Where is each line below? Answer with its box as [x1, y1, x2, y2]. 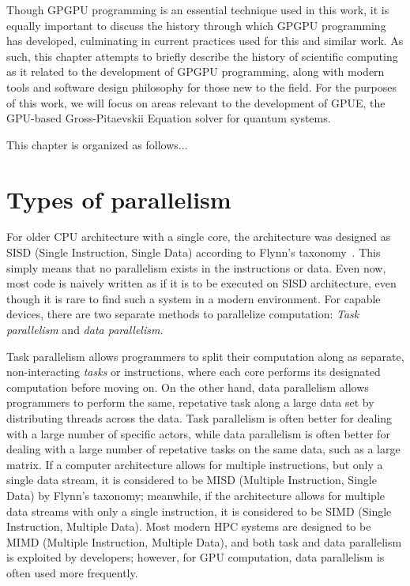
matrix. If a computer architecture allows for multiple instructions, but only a [6, 456, 383, 472]
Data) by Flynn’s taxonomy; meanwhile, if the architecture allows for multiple [6, 486, 386, 503]
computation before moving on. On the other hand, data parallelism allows [6, 378, 369, 395]
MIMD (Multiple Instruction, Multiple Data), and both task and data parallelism [6, 533, 402, 550]
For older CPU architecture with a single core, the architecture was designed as [6, 228, 391, 245]
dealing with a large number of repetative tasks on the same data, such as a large [6, 441, 401, 457]
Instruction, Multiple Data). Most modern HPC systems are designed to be [6, 518, 371, 535]
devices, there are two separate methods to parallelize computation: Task [6, 306, 359, 322]
